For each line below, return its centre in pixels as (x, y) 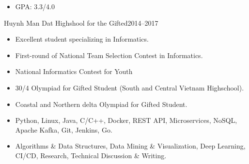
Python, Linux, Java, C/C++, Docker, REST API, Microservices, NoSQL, (126, 120)
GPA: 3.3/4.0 (35, 6)
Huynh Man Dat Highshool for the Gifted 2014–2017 (81, 22)
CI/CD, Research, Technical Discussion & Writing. (91, 155)
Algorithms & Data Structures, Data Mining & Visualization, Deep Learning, (130, 146)
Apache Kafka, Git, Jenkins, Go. (64, 129)
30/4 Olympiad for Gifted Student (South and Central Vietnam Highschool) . (130, 87)
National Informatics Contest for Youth (74, 71)
